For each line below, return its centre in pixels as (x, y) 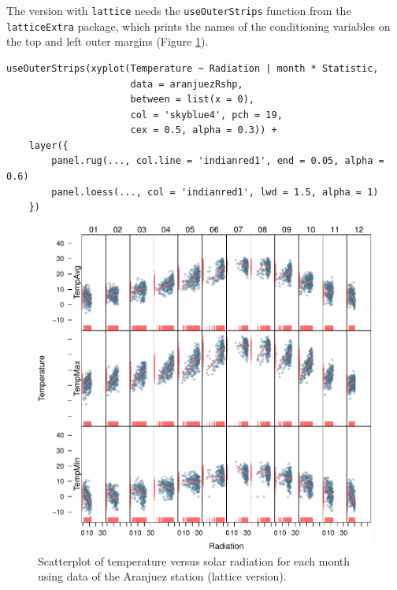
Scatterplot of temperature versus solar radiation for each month (194, 560)
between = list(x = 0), (192, 100)
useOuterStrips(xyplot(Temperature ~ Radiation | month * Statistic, (193, 68)
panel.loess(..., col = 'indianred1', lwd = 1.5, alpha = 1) (215, 192)
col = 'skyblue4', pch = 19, (206, 115)
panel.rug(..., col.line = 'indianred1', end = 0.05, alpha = (218, 161)
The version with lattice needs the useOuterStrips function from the (179, 10)
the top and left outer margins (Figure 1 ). (108, 41)
